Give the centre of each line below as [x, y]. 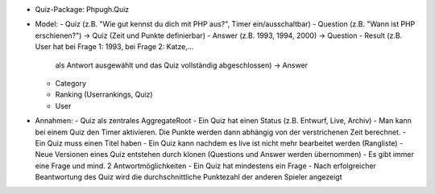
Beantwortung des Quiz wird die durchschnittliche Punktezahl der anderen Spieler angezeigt [188, 177]
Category [71, 83]
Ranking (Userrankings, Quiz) [104, 95]
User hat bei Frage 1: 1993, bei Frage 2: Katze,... [114, 47]
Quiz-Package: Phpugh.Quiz [82, 9]
